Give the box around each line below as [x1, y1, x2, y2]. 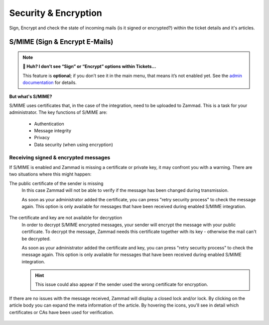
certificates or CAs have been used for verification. [9, 309, 114, 315]
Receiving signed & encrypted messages [9, 154, 111, 161]
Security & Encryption [9, 7, 102, 18]
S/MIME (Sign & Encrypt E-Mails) [9, 38, 114, 46]
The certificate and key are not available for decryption [9, 215, 122, 221]
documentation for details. [22, 80, 77, 85]
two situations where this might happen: [9, 171, 92, 177]
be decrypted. [21, 236, 51, 242]
